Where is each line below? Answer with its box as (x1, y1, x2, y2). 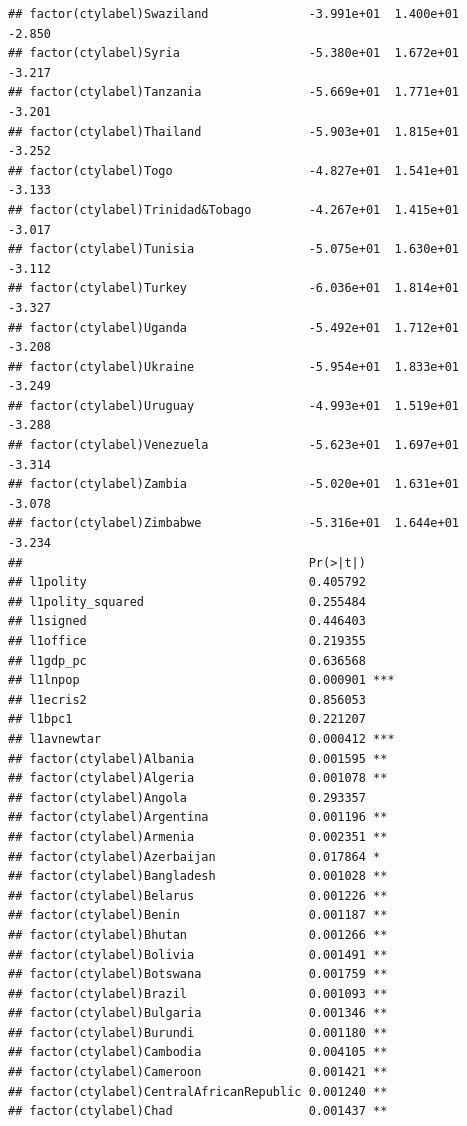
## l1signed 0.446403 (8, 614, 366, 629)
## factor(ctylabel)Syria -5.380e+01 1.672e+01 (8, 46, 460, 61)
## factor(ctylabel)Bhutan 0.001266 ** (8, 927, 388, 942)
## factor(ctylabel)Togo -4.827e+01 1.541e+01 (8, 163, 460, 178)
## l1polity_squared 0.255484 (8, 594, 366, 609)
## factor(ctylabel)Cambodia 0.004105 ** (8, 1045, 388, 1060)
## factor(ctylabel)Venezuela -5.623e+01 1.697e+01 (8, 438, 460, 453)
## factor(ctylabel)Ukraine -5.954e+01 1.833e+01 (8, 359, 460, 374)
